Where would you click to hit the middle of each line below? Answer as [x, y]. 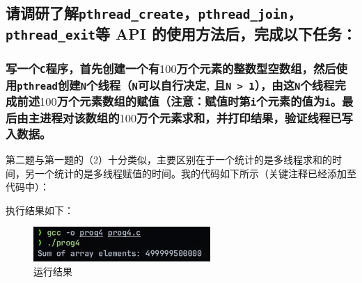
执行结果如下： [40, 210]
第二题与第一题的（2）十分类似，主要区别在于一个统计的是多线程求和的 [169, 159]
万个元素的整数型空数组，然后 [256, 68]
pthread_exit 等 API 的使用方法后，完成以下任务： [181, 34]
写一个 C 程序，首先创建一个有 [83, 68]
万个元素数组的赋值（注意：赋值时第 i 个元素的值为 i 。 [199, 101]
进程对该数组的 [80, 117]
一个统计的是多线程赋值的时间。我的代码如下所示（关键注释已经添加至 [195, 173]
